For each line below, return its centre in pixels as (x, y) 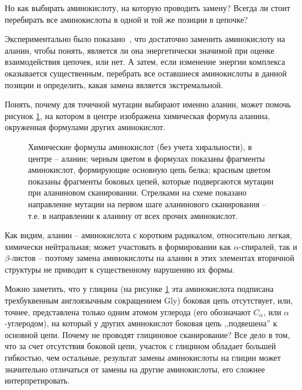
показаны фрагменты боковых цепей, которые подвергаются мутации (151, 181)
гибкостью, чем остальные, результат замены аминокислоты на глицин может (143, 358)
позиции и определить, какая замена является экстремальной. (114, 84)
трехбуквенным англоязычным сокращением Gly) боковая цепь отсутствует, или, (149, 300)
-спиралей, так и (268, 246)
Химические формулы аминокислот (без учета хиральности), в (140, 146)
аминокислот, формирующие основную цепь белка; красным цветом (150, 170)
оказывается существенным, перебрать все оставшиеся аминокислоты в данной (146, 73)
